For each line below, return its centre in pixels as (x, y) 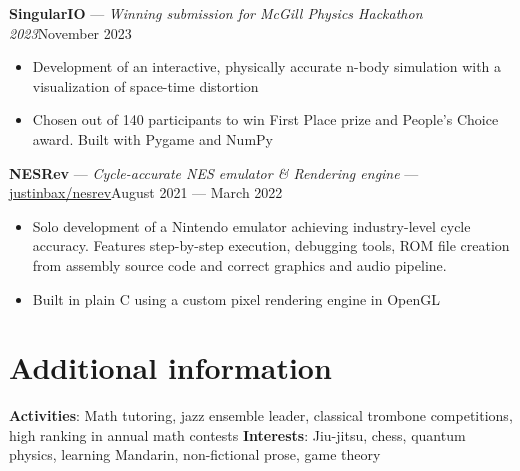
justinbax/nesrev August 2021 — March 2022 (146, 192)
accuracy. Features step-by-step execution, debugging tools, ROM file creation (271, 245)
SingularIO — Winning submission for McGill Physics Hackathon (216, 13)
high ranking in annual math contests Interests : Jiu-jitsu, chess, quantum (237, 434)
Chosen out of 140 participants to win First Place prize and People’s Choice (265, 119)
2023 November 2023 (70, 32)
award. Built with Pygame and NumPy (152, 138)
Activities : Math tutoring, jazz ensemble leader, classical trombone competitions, (261, 415)
